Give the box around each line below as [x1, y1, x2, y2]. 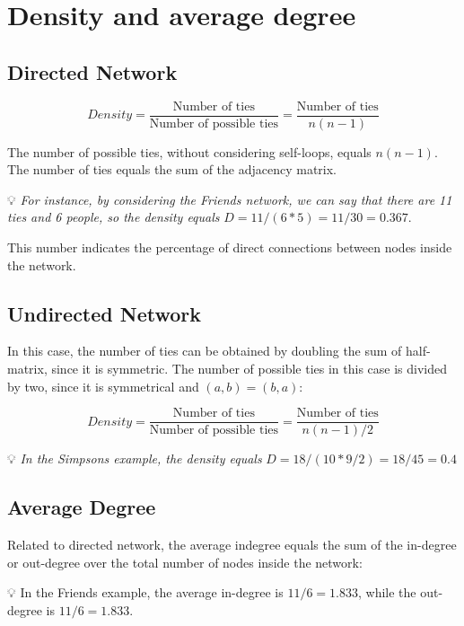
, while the [357, 583, 416, 602]
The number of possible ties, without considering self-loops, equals [7, 142, 372, 161]
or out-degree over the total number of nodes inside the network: [7, 552, 363, 571]
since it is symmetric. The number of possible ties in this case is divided [51, 359, 447, 377]
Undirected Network [7, 299, 202, 327]
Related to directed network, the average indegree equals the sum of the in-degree [7, 535, 457, 554]
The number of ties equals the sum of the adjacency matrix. [7, 160, 337, 179]
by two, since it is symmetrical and [7, 376, 199, 395]
